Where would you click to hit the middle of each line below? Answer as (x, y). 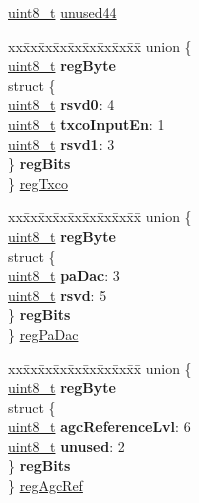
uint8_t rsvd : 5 (57, 294)
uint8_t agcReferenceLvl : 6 (99, 426)
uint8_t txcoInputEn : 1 (86, 123)
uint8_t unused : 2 (66, 445)
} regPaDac (43, 333)
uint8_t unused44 (62, 12)
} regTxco (38, 182)
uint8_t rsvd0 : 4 (61, 104)
